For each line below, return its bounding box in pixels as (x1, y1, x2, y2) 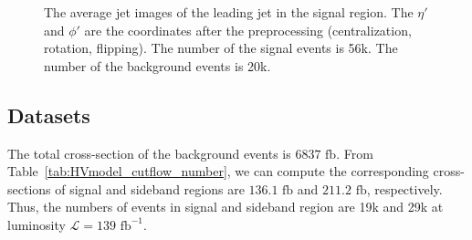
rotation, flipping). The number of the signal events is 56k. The (44, 38, 398, 57)
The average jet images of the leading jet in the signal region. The (44, 3, 414, 21)
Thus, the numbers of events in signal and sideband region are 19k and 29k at (7, 197, 444, 216)
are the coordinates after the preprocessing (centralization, (84, 20, 412, 39)
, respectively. (366, 179, 443, 198)
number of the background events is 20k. (44, 56, 271, 75)
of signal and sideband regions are (55, 179, 245, 198)
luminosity (7, 214, 66, 234)
